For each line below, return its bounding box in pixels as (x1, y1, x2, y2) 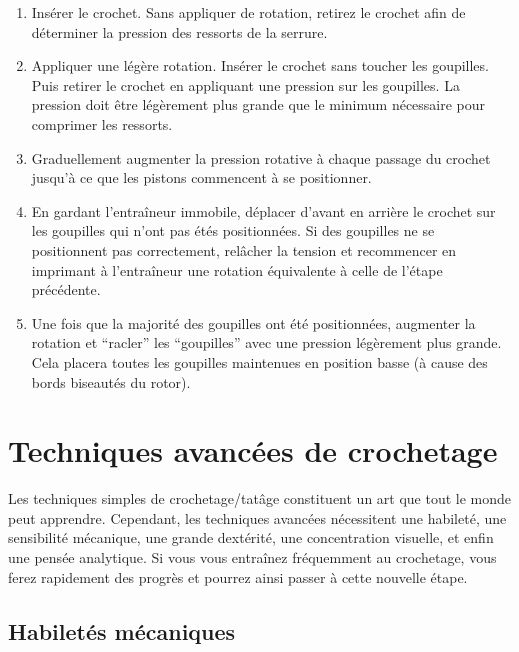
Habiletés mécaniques (8, 615, 236, 646)
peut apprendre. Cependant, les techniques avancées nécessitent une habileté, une (8, 507, 507, 528)
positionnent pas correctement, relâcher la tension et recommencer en (31, 239, 457, 260)
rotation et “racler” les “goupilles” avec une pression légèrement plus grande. (31, 332, 502, 353)
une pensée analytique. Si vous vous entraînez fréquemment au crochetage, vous (8, 547, 497, 567)
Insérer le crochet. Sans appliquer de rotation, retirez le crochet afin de (31, 2, 466, 22)
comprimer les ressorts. (31, 113, 173, 134)
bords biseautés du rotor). (31, 371, 191, 392)
